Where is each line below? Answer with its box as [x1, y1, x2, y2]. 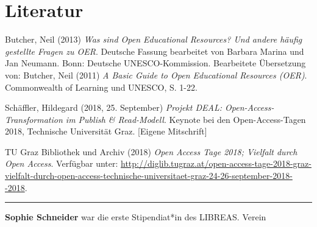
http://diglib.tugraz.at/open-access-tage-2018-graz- [121, 157, 312, 170]
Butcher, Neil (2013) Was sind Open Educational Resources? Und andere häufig [5, 33, 302, 46]
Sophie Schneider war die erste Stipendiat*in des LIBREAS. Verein [5, 211, 266, 223]
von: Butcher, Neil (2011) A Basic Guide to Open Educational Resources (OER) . [5, 68, 307, 81]
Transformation [5, 113, 63, 125]
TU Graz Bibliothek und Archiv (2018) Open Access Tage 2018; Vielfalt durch [5, 145, 297, 158]
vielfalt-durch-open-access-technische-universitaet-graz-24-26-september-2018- [5, 169, 293, 182]
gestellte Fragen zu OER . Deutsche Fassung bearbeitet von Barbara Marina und [5, 44, 304, 57]
